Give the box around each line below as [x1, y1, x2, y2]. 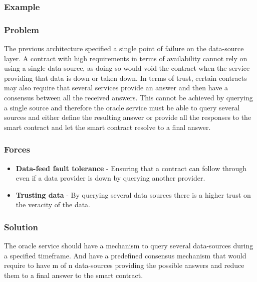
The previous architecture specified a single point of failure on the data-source [4, 43, 244, 54]
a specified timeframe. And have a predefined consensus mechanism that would [4, 250, 246, 260]
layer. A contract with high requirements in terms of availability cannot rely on [4, 53, 247, 63]
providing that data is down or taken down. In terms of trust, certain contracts [4, 72, 247, 83]
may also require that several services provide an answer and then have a [4, 82, 228, 93]
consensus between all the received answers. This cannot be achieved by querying [4, 92, 253, 103]
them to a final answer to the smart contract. [4, 270, 143, 280]
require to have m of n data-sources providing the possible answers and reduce [4, 260, 244, 270]
